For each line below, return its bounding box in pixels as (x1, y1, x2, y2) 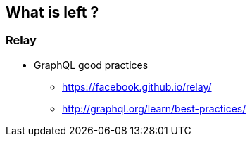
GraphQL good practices (34, 58, 149, 71)
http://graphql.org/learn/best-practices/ (62, 102, 246, 115)
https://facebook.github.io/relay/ (62, 80, 212, 93)
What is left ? (6, 4, 99, 21)
